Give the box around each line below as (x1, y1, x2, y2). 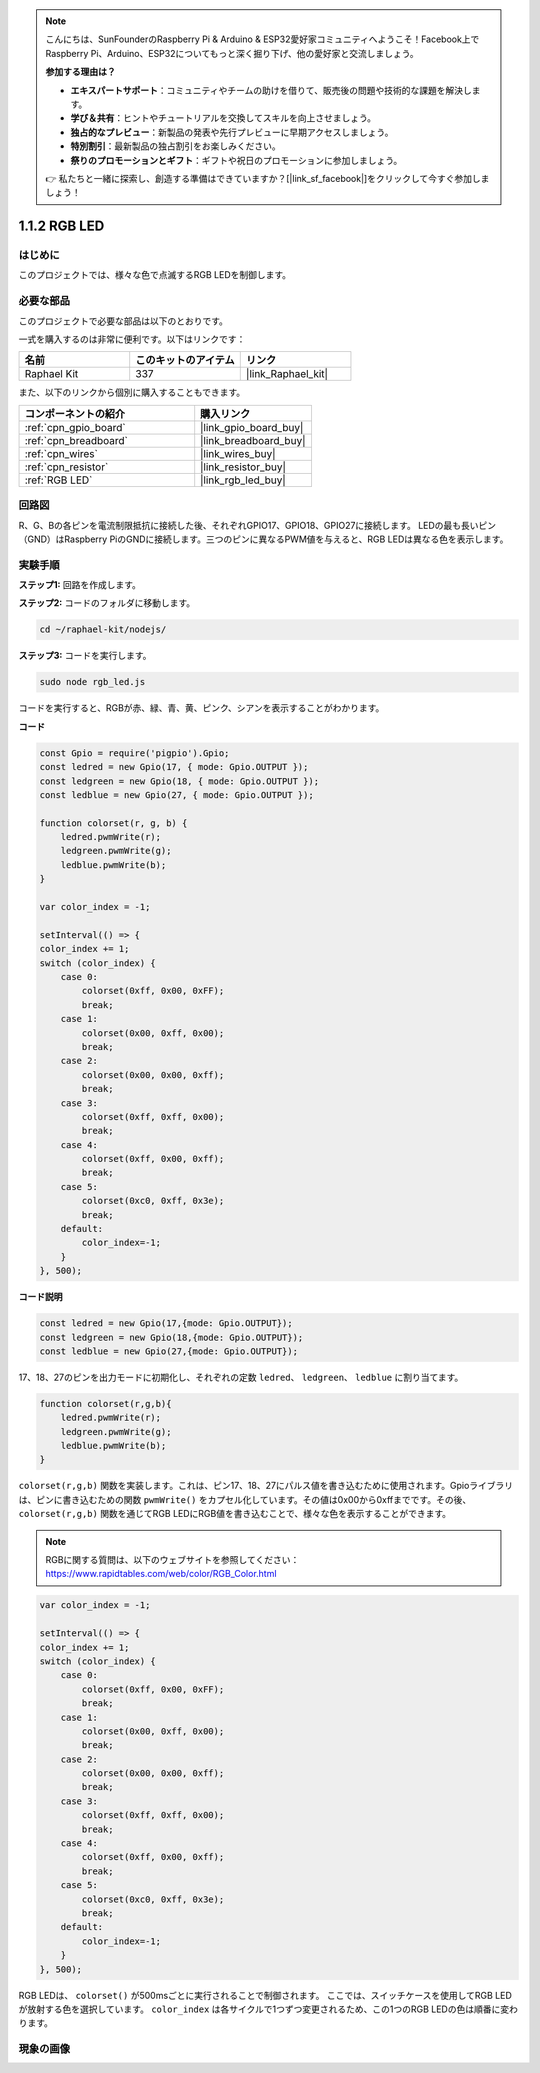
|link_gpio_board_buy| (200, 420, 304, 434)
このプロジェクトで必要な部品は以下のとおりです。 (18, 315, 229, 327)
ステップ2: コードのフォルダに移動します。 (18, 597, 196, 609)
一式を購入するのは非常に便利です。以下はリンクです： (18, 333, 246, 345)
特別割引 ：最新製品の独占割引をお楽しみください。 (70, 140, 281, 152)
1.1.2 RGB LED (18, 218, 105, 235)
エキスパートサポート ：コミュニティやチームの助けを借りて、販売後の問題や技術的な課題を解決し (70, 84, 472, 96)
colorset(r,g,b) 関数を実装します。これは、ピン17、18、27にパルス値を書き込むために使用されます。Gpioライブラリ (18, 1480, 514, 1492)
